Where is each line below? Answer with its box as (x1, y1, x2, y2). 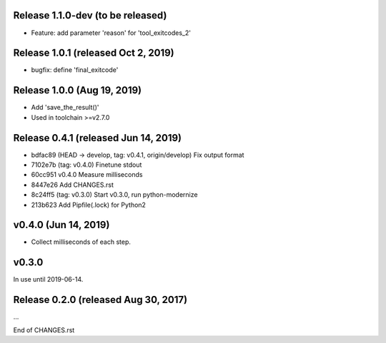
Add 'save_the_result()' (31, 103, 99, 112)
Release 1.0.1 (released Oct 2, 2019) (13, 47, 174, 59)
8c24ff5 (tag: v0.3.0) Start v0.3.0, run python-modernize (31, 190, 198, 199)
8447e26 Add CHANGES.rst (31, 180, 114, 189)
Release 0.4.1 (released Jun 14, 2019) (13, 132, 182, 144)
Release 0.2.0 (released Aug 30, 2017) (13, 294, 188, 306)
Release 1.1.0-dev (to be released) (13, 9, 167, 21)
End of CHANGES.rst (13, 325, 75, 334)
